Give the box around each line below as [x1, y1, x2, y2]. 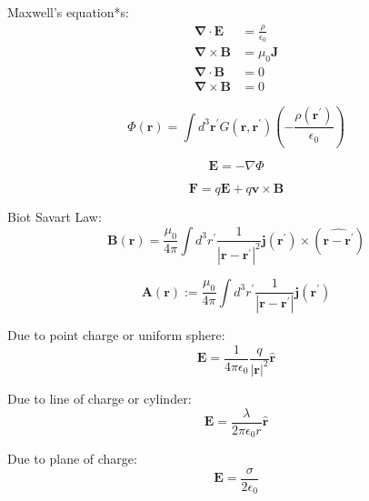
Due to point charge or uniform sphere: [7, 325, 225, 344]
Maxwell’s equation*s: [7, 3, 129, 21]
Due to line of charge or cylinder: [7, 388, 192, 407]
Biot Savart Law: [7, 207, 102, 225]
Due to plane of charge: [7, 449, 137, 468]
